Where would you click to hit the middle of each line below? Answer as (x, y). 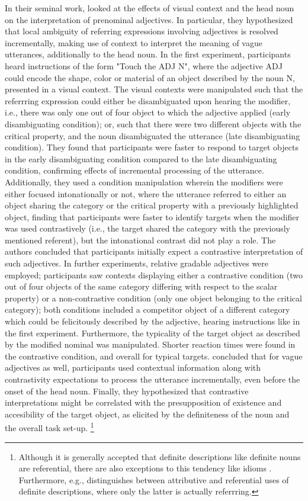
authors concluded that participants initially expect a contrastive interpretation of (154, 251)
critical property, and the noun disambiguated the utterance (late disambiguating (153, 135)
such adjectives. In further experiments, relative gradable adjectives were (137, 263)
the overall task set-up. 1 (49, 427)
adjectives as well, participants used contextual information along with (133, 367)
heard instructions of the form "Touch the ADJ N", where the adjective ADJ (144, 65)
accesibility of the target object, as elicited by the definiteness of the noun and (147, 414)
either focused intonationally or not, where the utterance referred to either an (146, 193)
